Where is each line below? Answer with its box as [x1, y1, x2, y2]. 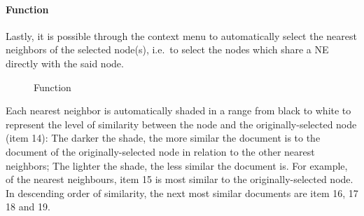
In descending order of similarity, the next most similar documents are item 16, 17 [6, 185, 358, 200]
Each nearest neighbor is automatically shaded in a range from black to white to [6, 103, 351, 118]
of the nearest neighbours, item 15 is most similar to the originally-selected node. [6, 172, 353, 187]
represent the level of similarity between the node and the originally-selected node [6, 116, 357, 131]
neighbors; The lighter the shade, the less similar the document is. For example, [6, 158, 348, 173]
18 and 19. [6, 199, 50, 214]
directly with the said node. [6, 55, 124, 70]
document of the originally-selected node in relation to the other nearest [6, 144, 315, 158]
